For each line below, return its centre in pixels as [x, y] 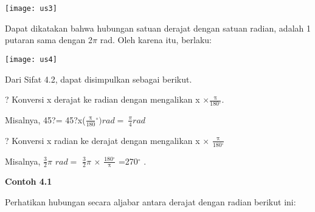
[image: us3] [31, 9]
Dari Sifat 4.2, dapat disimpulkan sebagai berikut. [99, 79]
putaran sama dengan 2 [49, 40]
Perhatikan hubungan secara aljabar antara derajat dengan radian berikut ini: [151, 202]
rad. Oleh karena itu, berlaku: [156, 40]
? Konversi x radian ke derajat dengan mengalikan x [102, 140]
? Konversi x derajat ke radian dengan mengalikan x [102, 99]
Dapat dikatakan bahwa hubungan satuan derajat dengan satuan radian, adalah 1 [158, 28]
